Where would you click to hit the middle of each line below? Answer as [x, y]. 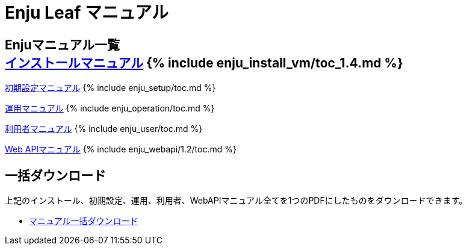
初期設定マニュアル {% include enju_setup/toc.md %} [110, 88]
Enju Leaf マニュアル [87, 13]
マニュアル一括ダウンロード [84, 221]
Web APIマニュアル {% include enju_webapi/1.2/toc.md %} [121, 149]
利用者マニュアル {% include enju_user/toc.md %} [104, 129]
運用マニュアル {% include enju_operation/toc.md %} [110, 108]
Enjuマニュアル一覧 [62, 45]
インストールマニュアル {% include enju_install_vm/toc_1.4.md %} [204, 63]
